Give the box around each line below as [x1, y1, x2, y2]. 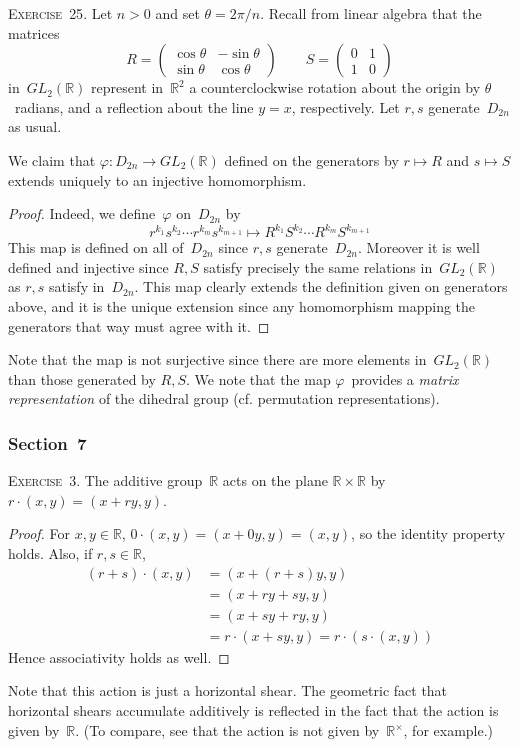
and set [155, 3, 200, 23]
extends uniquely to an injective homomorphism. [8, 169, 307, 190]
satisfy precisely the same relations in [203, 256, 433, 277]
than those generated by [8, 368, 156, 389]
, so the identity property [351, 523, 506, 544]
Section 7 [8, 430, 87, 455]
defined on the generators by [224, 149, 399, 170]
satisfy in [48, 276, 105, 297]
